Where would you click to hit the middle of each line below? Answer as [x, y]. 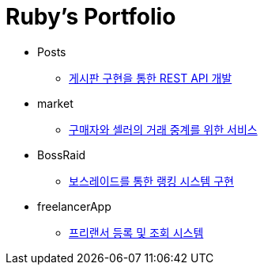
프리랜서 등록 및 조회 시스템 [136, 232]
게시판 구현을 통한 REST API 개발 [151, 78]
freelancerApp [74, 206]
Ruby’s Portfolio [91, 17]
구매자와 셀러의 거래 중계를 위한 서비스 [163, 129]
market [55, 103]
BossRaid [62, 155]
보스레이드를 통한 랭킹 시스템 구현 [151, 181]
